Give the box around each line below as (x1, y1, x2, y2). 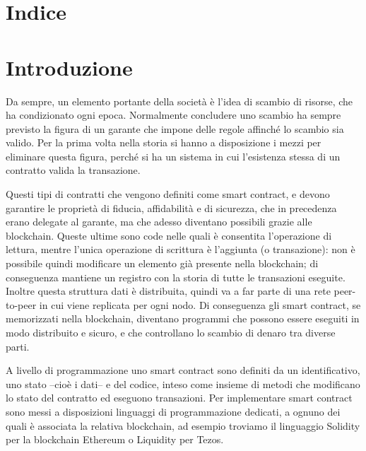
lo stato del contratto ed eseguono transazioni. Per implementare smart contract (6, 390, 353, 405)
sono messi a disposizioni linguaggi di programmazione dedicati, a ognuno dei (6, 404, 341, 418)
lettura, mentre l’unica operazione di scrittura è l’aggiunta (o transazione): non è (6, 242, 355, 257)
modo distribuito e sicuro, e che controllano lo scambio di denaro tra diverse (6, 325, 336, 339)
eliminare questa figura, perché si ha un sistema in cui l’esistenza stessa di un (6, 148, 341, 163)
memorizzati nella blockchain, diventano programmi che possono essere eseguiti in (6, 311, 360, 326)
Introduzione (6, 52, 133, 81)
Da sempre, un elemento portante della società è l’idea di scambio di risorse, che (6, 93, 353, 108)
